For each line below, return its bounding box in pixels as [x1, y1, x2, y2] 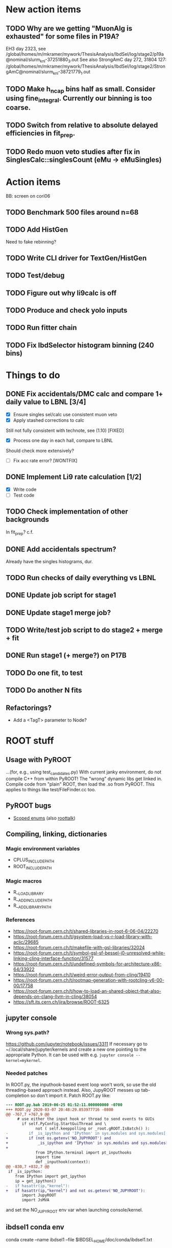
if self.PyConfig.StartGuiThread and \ [21, 1121, 107, 1127]
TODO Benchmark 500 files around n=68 [6, 208, 139, 216]
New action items [6, 4, 81, 15]
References [6, 916, 35, 924]
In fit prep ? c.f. [6, 529, 34, 536]
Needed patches [6, 1070, 48, 1077]
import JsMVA [21, 1198, 50, 1203]
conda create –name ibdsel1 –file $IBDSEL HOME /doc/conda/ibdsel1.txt [6, 1236, 153, 1244]
